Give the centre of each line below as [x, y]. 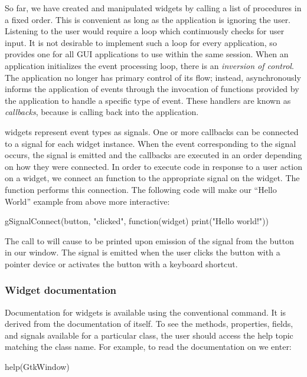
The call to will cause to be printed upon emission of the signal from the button [149, 240]
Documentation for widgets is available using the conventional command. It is [146, 312]
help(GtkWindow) [37, 367]
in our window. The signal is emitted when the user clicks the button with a [143, 252]
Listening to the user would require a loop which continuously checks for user [145, 31]
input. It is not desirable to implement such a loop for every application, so [141, 42]
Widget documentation [61, 290]
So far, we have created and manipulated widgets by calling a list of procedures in [153, 8]
